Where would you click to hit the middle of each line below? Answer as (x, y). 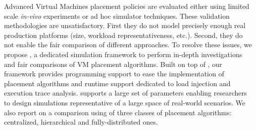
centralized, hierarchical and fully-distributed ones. (81, 122)
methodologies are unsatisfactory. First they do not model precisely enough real (125, 25)
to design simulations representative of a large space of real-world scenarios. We (125, 102)
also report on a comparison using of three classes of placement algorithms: (118, 112)
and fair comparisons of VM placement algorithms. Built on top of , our (113, 64)
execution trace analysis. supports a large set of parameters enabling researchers (126, 93)
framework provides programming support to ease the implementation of (114, 74)
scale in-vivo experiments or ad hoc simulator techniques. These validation (117, 16)
